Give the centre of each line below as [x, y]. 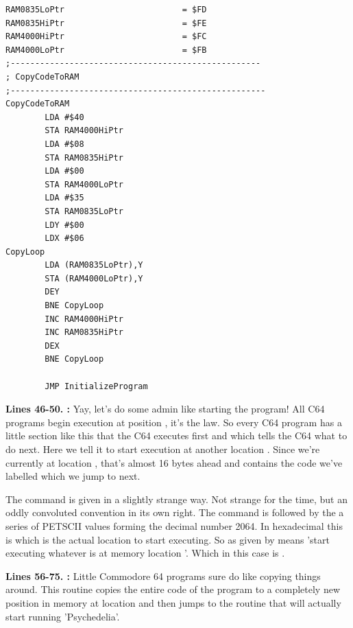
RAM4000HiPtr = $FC [106, 37]
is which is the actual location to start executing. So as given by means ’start [168, 539]
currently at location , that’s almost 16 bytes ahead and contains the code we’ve [174, 462]
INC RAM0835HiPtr [84, 333]
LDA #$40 [64, 117]
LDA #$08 [64, 144]
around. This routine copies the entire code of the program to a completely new [173, 589]
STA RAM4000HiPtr [84, 131]
